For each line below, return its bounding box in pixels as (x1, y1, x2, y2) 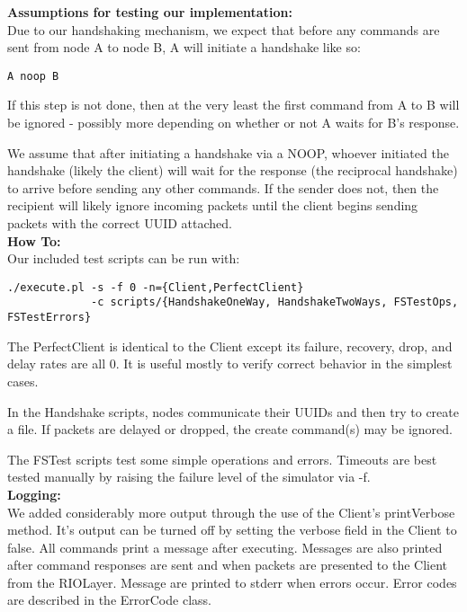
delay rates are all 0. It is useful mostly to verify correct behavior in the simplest (7, 354, 453, 373)
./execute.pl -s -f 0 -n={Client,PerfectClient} (7, 280, 304, 294)
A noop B (7, 69, 59, 83)
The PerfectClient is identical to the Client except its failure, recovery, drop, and (7, 336, 453, 355)
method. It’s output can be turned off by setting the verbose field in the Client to (7, 520, 457, 539)
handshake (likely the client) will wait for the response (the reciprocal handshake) (7, 161, 458, 180)
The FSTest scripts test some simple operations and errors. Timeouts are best (7, 449, 437, 468)
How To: (7, 231, 61, 250)
